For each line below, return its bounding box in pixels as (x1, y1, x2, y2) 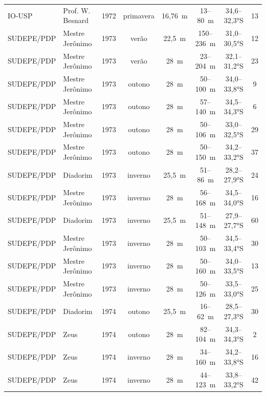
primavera (123, 10, 154, 20)
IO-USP (8, 10, 33, 20)
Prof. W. (63, 5, 91, 15)
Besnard (63, 15, 89, 26)
